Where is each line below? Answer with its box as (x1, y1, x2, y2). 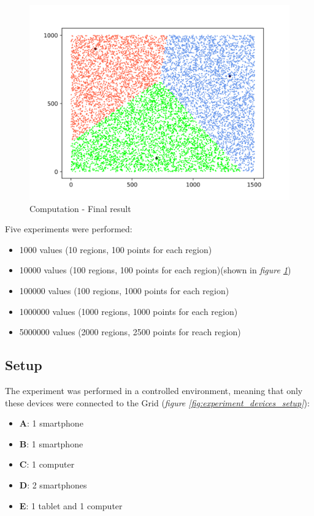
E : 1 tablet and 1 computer (19, 499, 123, 512)
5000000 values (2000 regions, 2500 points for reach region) (19, 325, 241, 338)
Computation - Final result (29, 202, 131, 214)
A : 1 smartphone (19, 417, 83, 430)
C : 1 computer (19, 458, 75, 471)
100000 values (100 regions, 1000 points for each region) (19, 284, 229, 297)
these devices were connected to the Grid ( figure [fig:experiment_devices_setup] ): (5, 396, 310, 409)
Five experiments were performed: (5, 222, 132, 235)
